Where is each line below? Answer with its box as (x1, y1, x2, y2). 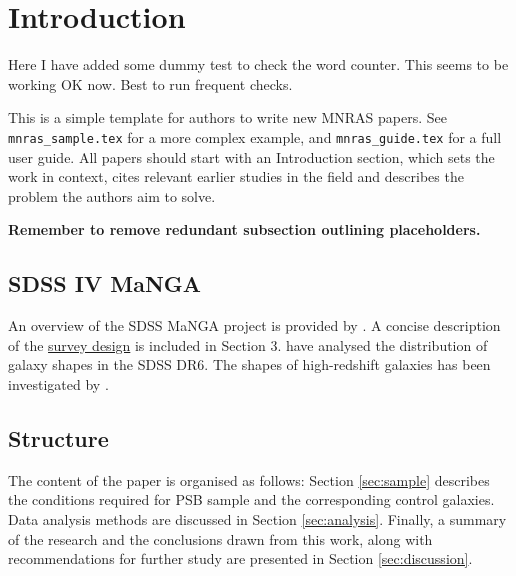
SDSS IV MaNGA (8, 268, 202, 299)
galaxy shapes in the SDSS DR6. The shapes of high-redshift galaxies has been (8, 354, 491, 375)
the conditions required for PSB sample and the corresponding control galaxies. (8, 489, 495, 510)
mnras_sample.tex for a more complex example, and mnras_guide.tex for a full (8, 126, 502, 147)
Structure (8, 422, 109, 453)
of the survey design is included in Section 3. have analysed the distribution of (8, 334, 488, 355)
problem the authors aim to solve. (8, 185, 216, 206)
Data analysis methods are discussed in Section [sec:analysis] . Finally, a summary (8, 508, 507, 529)
